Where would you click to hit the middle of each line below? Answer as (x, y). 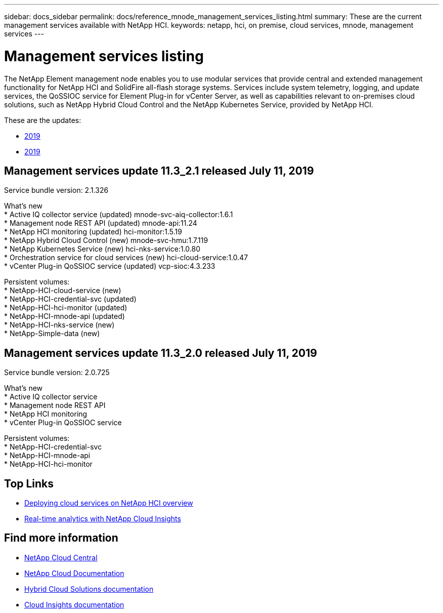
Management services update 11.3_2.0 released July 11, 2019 (161, 353)
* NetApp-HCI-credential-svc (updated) (70, 299)
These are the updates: (43, 120)
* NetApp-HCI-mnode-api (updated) (64, 316)
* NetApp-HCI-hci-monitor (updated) (66, 308)
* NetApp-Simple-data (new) (52, 334)
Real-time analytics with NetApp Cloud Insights (103, 519)
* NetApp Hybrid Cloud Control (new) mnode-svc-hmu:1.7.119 (106, 240)
